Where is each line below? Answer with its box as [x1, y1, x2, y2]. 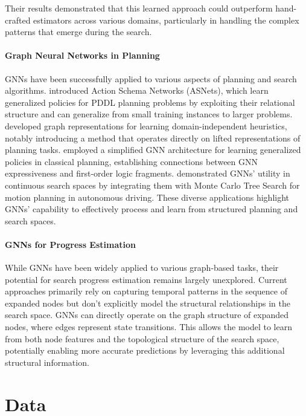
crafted [5, 13, 31, 26]
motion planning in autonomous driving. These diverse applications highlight [5, 190, 290, 203]
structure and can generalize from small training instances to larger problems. [5, 108, 293, 120]
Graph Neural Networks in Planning [5, 49, 160, 62]
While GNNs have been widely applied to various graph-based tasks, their [5, 261, 279, 274]
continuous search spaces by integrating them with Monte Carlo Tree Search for [5, 178, 300, 191]
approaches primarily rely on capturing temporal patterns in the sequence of [5, 285, 287, 297]
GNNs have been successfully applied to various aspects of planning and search [5, 72, 297, 85]
